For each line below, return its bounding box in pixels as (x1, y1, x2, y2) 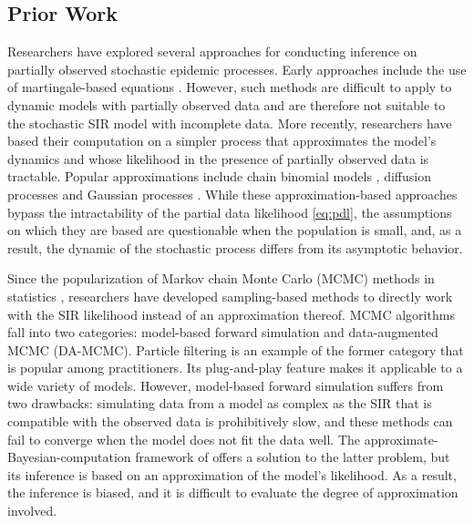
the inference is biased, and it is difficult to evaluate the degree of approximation (7, 483, 459, 502)
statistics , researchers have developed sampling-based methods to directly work (7, 286, 453, 305)
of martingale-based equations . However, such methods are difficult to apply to (7, 77, 452, 97)
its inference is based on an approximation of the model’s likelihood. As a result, (7, 465, 457, 484)
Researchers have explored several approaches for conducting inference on (7, 42, 417, 61)
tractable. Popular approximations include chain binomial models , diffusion (7, 167, 431, 186)
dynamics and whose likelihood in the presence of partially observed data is (7, 149, 429, 168)
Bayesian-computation (7, 447, 131, 467)
